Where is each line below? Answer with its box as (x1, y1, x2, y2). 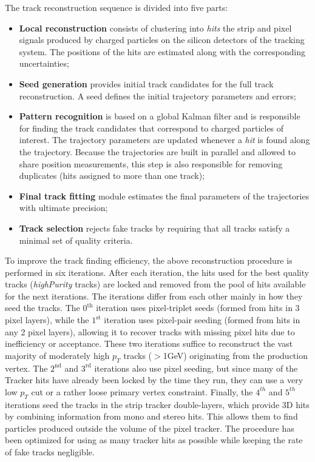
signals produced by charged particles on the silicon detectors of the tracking (19, 33, 305, 46)
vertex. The (5, 361, 48, 374)
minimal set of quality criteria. (19, 233, 133, 246)
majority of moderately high (5, 349, 110, 361)
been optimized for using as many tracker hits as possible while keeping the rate (5, 434, 303, 446)
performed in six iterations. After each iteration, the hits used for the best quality (5, 266, 310, 278)
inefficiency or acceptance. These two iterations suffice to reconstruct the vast (5, 337, 293, 350)
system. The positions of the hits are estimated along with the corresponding (19, 45, 305, 58)
